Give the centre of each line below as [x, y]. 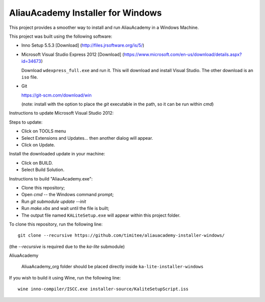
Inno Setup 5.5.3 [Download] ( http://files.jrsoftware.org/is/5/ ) [83, 45]
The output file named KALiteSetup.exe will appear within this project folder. [101, 215]
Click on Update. [38, 145]
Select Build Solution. [43, 170]
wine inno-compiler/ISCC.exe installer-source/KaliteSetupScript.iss [103, 289]
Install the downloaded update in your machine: [57, 154]
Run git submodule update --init [54, 201]
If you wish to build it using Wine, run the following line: [65, 277]
